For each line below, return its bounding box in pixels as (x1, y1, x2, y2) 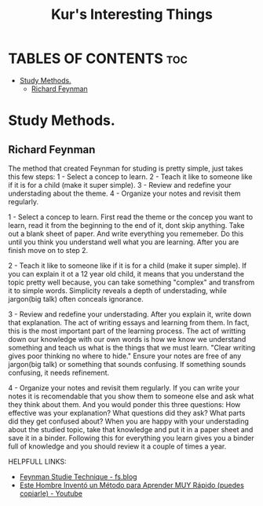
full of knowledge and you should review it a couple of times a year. (8, 442, 227, 451)
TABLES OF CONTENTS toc (8, 49, 188, 68)
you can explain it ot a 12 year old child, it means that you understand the (8, 269, 245, 278)
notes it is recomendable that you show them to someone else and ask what (8, 391, 254, 401)
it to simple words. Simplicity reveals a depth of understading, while (8, 285, 228, 295)
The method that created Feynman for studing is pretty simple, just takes (8, 163, 243, 173)
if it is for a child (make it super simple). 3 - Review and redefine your (8, 180, 232, 189)
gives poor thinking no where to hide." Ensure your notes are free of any (8, 351, 242, 361)
